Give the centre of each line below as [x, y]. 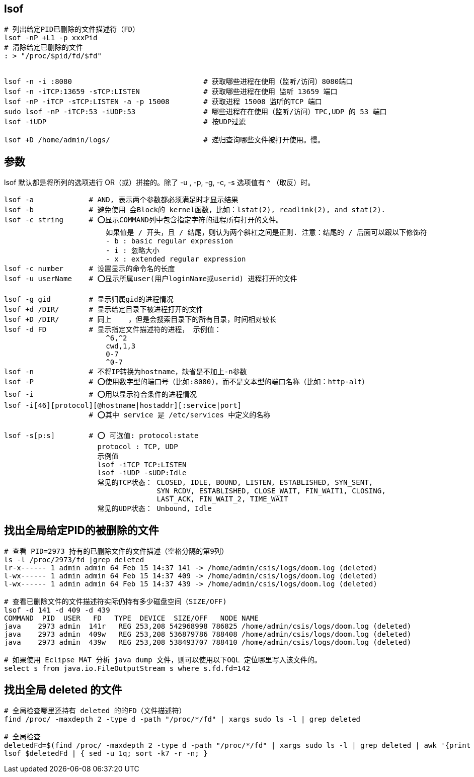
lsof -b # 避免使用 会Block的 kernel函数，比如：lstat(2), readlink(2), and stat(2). [195, 210]
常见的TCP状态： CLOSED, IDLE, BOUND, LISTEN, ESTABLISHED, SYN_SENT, [235, 483]
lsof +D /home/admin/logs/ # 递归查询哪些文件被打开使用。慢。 [165, 140]
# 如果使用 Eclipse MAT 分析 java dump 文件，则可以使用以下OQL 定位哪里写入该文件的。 [163, 660]
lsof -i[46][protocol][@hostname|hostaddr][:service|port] [123, 406]
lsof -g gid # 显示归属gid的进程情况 [89, 299]
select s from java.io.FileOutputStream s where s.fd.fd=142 [127, 669]
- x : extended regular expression [176, 259]
